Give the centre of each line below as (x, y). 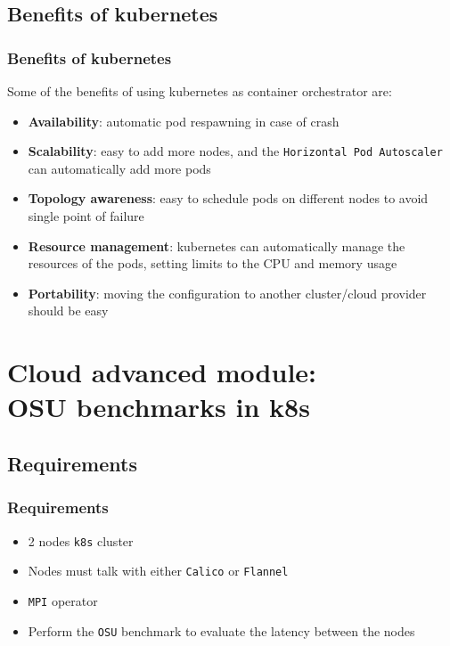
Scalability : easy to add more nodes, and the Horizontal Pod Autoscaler (235, 151)
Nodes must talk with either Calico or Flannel (158, 571)
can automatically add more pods (119, 168)
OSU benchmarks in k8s (159, 407)
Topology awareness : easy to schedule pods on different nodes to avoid (228, 198)
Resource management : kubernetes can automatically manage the (217, 245)
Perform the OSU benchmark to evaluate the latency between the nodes (221, 630)
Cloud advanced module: (162, 372)
